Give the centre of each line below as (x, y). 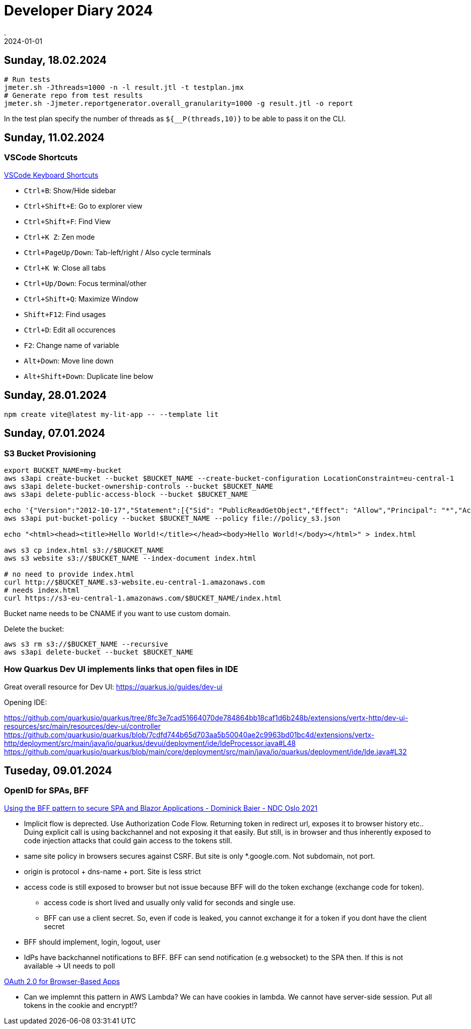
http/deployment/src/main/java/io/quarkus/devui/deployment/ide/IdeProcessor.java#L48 (150, 743)
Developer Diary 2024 (79, 10)
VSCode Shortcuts (41, 158)
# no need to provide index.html (69, 574)
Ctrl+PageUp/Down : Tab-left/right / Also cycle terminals (118, 252)
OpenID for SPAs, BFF (46, 791)
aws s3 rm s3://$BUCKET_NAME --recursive (86, 644)
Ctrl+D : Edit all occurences (70, 330)
